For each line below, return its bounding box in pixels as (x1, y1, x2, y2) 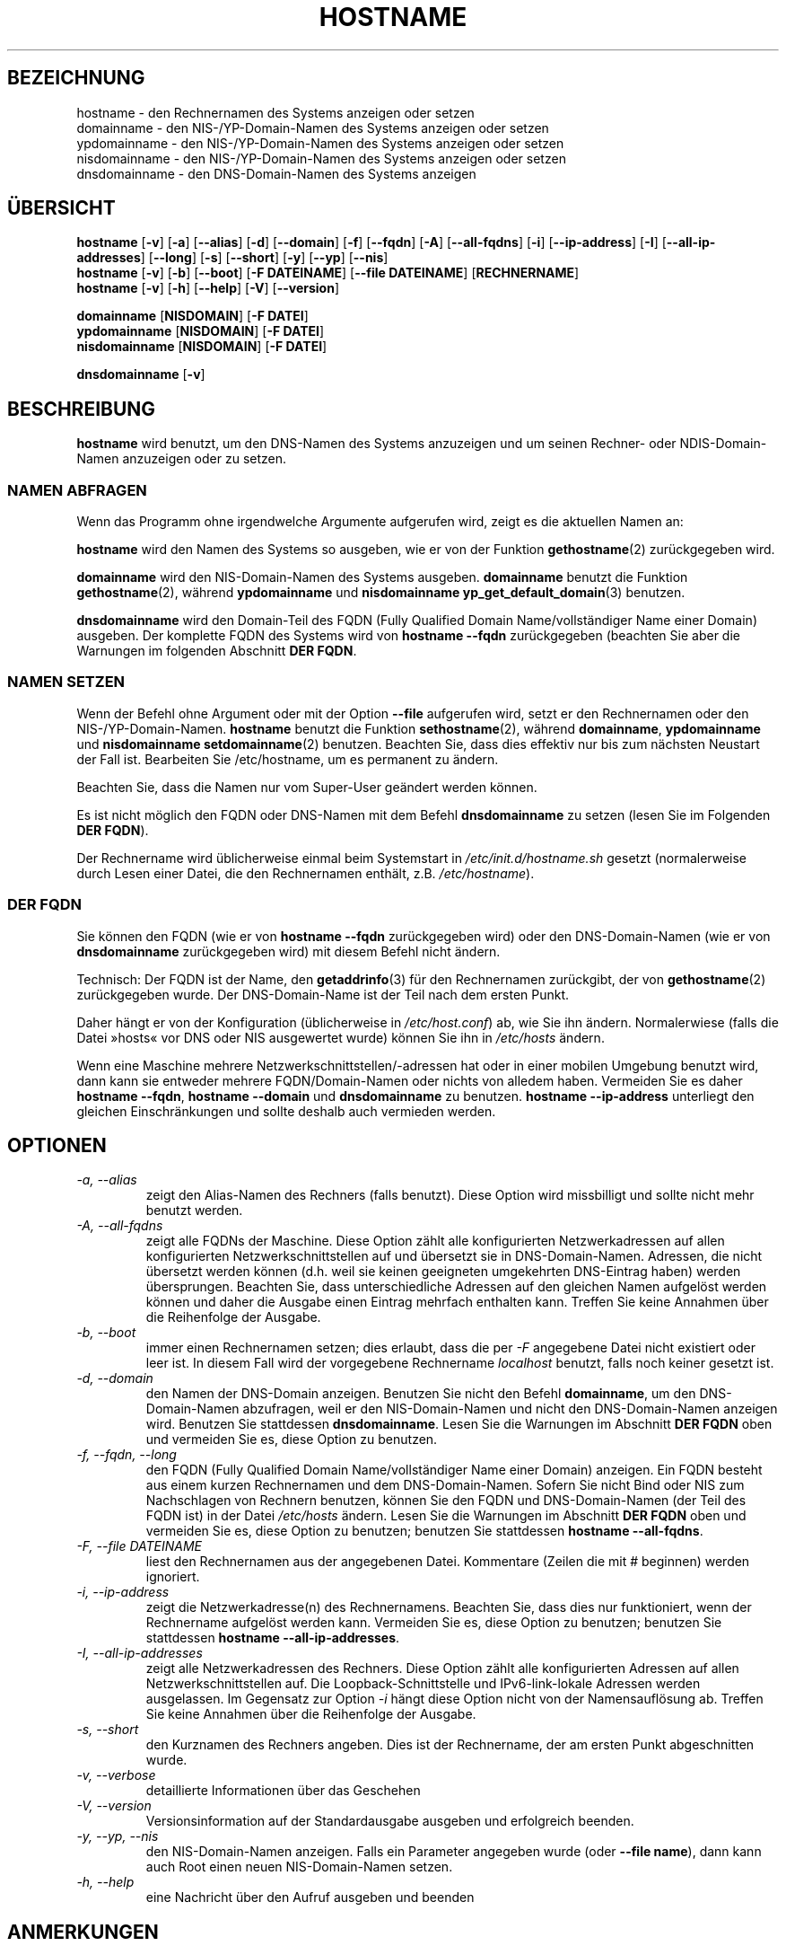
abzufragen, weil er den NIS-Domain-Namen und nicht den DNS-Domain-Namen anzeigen (242, 1401, 778, 1417)
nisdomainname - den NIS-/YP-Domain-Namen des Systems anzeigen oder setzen (76, 150, 566, 166)
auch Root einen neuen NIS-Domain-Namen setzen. (145, 1859, 453, 1875)
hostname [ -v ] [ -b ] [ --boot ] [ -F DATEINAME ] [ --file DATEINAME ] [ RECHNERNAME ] (76, 265, 580, 281)
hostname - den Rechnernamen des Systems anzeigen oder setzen (76, 104, 475, 120)
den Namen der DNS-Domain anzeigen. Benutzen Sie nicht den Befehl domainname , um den (145, 1386, 696, 1402)
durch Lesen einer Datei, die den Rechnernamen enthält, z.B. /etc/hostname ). (76, 865, 535, 881)
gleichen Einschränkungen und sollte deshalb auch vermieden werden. (76, 1103, 496, 1119)
